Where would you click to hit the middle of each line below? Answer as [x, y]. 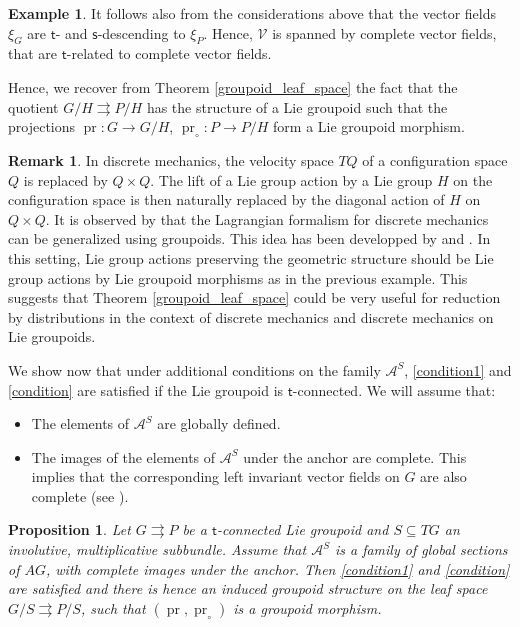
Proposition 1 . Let [69, 529]
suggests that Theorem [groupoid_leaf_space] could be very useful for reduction [254, 297]
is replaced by [65, 179]
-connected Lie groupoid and [302, 529]
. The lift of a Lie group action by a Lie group [291, 179]
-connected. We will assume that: [394, 389]
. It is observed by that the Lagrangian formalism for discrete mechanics [267, 218]
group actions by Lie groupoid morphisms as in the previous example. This [238, 277]
